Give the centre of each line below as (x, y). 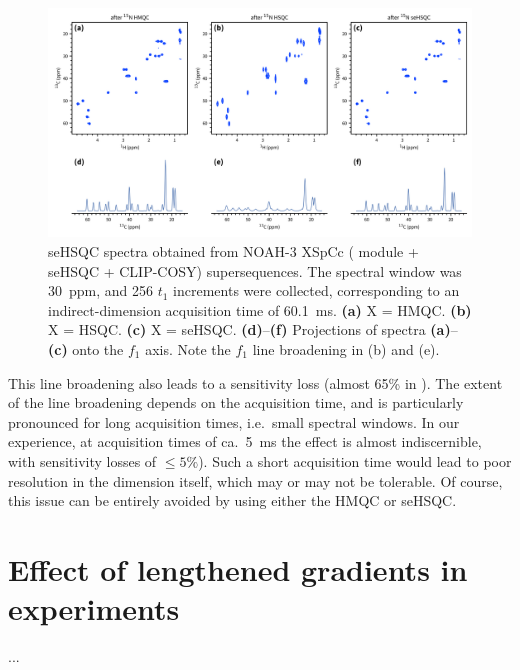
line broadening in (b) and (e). (346, 348)
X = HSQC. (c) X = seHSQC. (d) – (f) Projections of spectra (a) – (253, 329)
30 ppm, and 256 (101, 290)
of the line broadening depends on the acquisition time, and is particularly (236, 402)
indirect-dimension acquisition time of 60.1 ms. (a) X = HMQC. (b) (260, 309)
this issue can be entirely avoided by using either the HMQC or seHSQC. (232, 500)
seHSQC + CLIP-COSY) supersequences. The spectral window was (255, 270)
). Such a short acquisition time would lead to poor (355, 460)
